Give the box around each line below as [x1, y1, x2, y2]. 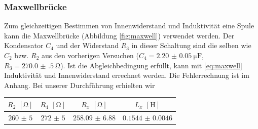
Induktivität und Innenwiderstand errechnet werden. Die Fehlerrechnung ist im [4, 70, 249, 80]
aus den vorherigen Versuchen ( [42, 50, 139, 60]
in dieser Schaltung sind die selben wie [131, 40, 251, 51]
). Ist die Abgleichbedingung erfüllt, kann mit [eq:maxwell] [60, 60, 242, 70]
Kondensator [4, 40, 44, 51]
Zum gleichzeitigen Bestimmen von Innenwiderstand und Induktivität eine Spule [4, 20, 254, 31]
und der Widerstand [56, 40, 119, 51]
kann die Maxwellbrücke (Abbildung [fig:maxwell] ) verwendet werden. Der [4, 30, 235, 40]
